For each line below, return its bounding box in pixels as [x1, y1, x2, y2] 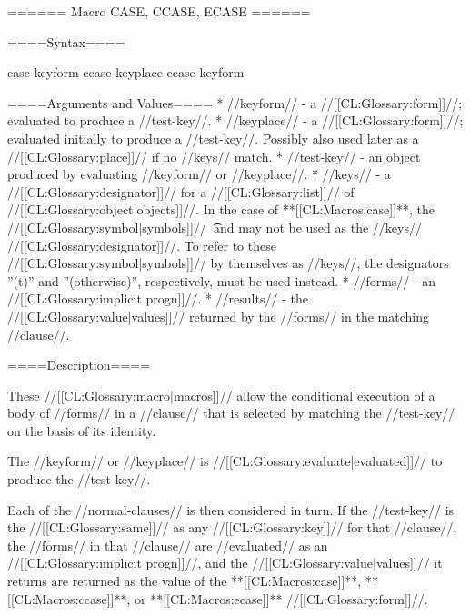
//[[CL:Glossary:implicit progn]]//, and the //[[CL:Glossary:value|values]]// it [7, 553, 443, 572]
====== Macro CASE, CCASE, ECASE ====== [7, 2, 311, 20]
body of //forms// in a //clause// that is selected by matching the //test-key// [7, 403, 455, 422]
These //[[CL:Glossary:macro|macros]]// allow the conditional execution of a [7, 385, 435, 404]
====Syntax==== [7, 32, 125, 51]
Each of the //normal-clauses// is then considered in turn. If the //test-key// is [7, 500, 455, 519]
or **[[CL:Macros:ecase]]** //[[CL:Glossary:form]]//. [134, 589, 428, 608]
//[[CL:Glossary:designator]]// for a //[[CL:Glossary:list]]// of [7, 182, 355, 201]
